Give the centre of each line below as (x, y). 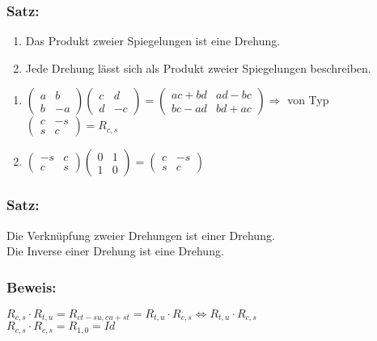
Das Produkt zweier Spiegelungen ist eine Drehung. (153, 41)
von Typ (308, 100)
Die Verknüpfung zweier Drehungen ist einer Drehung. (141, 235)
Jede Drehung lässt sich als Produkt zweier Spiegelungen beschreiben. (198, 67)
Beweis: (32, 286)
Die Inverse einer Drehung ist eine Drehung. (115, 251)
